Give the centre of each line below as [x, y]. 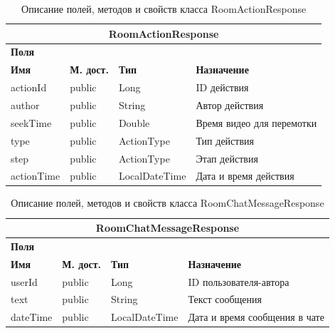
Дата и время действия [245, 176]
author [25, 104]
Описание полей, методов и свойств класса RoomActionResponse [164, 9]
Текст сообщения [225, 299]
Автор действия [230, 104]
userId [24, 281]
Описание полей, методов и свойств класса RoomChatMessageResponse [167, 203]
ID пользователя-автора [239, 281]
